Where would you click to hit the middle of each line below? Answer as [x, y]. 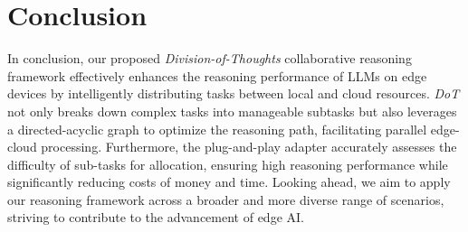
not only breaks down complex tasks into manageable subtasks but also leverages [232, 111]
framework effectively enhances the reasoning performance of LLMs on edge [217, 75]
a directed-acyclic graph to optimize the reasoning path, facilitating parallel [217, 129]
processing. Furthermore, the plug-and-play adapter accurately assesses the [249, 147]
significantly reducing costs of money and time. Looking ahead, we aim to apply [229, 182]
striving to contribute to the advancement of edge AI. [156, 217]
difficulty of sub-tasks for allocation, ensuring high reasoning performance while [228, 164]
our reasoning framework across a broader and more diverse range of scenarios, [226, 199]
